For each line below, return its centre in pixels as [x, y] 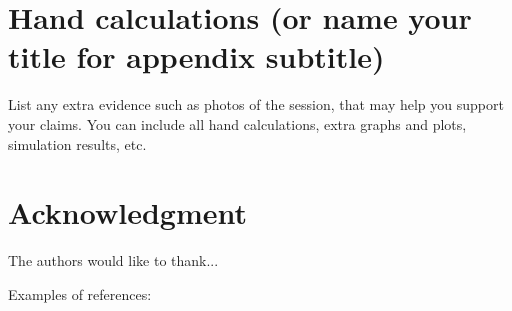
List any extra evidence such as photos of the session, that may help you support [256, 104]
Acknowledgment [127, 212]
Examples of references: [80, 293]
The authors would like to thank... [113, 260]
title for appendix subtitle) [196, 56]
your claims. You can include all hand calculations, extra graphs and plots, [237, 123]
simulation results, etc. [77, 143]
